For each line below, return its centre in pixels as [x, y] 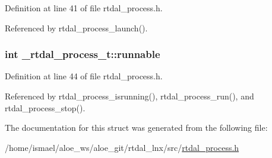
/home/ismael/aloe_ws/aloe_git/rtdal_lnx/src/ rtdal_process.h [122, 147]
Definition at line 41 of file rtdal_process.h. [84, 8]
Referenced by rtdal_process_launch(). [76, 28]
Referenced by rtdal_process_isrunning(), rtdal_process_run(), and [129, 96]
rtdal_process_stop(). [45, 107]
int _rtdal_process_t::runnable [83, 54]
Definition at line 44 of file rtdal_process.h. [84, 76]
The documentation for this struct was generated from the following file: [136, 128]
